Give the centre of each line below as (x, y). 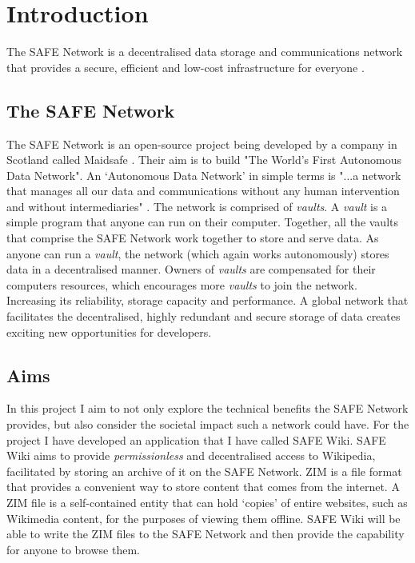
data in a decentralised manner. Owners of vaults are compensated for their (191, 269)
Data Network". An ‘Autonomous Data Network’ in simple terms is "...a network (204, 175)
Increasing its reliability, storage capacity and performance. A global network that (207, 300)
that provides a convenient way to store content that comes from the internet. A (203, 487)
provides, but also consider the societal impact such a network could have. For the (208, 424)
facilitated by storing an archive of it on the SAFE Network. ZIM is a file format (204, 471)
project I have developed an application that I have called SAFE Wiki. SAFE (196, 439)
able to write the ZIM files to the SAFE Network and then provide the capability (206, 534)
